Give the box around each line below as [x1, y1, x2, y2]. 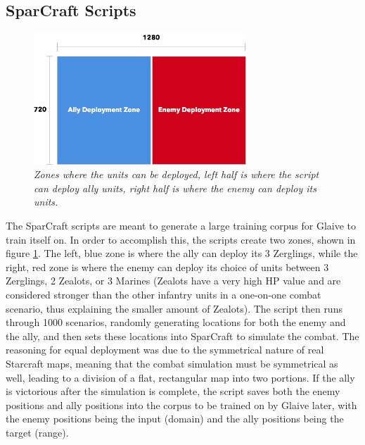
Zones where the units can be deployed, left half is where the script [34, 167, 319, 182]
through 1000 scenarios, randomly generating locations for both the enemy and [6, 315, 346, 330]
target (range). [6, 425, 69, 439]
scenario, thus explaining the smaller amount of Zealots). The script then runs [6, 301, 342, 315]
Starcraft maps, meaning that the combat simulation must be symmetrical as [6, 356, 338, 370]
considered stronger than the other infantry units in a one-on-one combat [6, 287, 321, 301]
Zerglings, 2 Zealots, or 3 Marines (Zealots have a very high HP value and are [6, 273, 341, 288]
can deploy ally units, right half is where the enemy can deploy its [34, 180, 316, 195]
